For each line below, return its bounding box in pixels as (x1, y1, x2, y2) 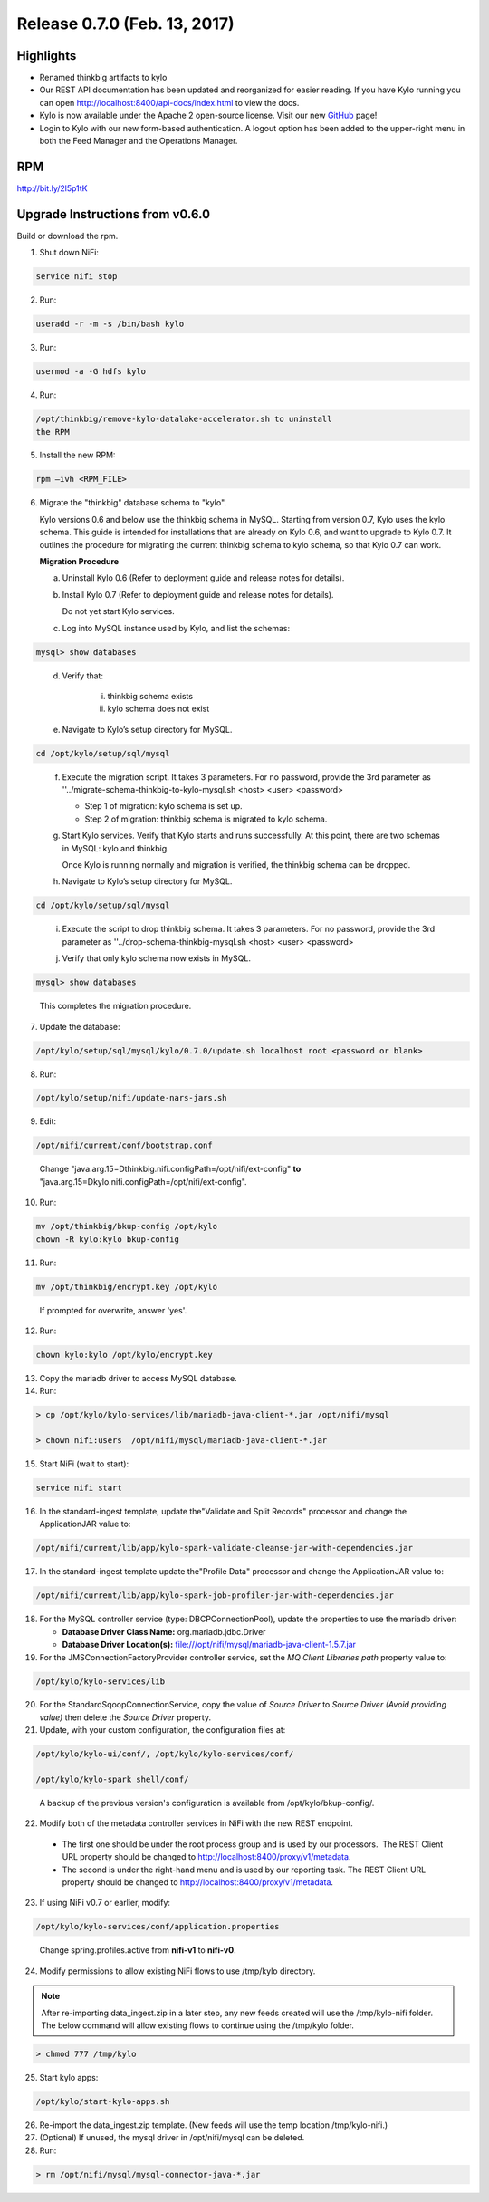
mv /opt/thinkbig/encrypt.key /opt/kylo (35, 1282, 217, 1292)
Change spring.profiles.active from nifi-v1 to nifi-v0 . (39, 1945, 236, 1956)
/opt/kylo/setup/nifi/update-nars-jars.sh (35, 1092, 227, 1103)
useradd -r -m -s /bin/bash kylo (35, 319, 185, 330)
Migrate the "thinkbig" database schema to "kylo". (39, 497, 226, 508)
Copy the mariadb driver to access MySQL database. (39, 1372, 237, 1383)
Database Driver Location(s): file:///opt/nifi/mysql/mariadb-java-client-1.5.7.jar (62, 1639, 357, 1650)
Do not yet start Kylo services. (62, 606, 176, 617)
